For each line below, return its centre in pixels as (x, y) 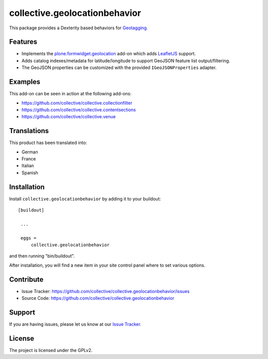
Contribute (26, 279)
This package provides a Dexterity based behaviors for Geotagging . (79, 28)
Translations (29, 131)
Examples (25, 82)
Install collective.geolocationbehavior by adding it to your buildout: (85, 199)
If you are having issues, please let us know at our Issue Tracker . (75, 324)
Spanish (30, 173)
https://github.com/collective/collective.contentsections (79, 110)
